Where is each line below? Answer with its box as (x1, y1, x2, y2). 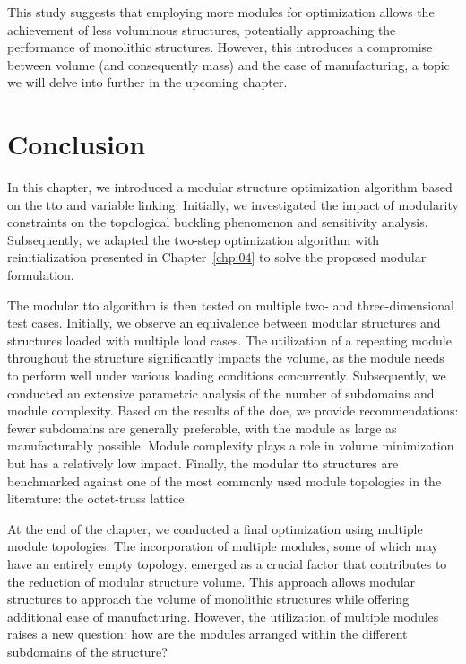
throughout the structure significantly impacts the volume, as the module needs (7, 348, 444, 367)
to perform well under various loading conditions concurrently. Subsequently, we (7, 366, 446, 385)
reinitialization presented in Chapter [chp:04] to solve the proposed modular (7, 248, 427, 266)
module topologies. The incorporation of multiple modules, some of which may (7, 537, 438, 555)
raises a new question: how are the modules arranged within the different (7, 625, 408, 643)
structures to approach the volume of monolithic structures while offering (7, 590, 410, 608)
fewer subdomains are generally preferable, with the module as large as (7, 418, 397, 437)
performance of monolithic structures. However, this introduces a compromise (7, 38, 433, 57)
